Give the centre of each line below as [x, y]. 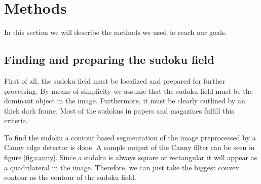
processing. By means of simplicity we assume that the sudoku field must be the [128, 90]
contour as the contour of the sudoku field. [70, 177]
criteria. [16, 120]
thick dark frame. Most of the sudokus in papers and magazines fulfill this [119, 110]
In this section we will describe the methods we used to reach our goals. [116, 32]
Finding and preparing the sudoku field [109, 60]
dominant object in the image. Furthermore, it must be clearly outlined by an [125, 101]
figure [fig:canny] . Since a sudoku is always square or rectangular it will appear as [131, 157]
